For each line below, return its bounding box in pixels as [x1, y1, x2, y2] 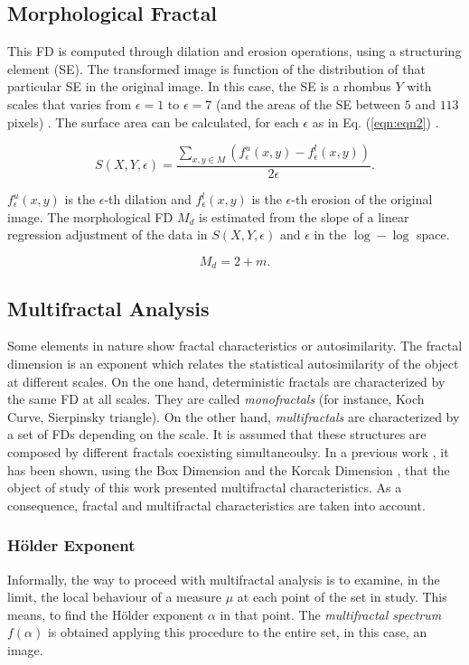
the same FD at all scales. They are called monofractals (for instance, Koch [7, 389, 425, 408]
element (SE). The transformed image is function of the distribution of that [7, 59, 426, 78]
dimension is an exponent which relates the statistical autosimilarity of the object [7, 354, 459, 373]
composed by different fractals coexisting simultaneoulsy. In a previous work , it [7, 443, 449, 461]
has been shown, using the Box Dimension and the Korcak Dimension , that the [7, 460, 450, 479]
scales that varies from [7, 94, 132, 113]
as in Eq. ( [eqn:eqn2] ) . [312, 112, 439, 131]
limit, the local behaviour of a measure [7, 587, 221, 606]
